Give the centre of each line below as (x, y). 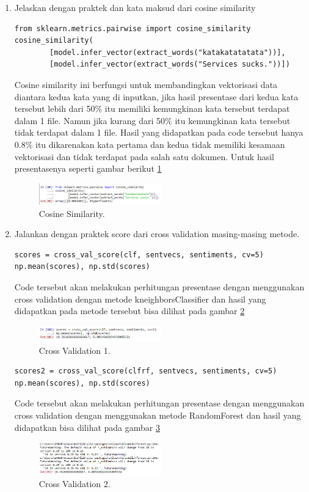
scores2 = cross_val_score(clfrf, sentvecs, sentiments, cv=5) (146, 371)
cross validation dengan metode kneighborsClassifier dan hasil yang (140, 299)
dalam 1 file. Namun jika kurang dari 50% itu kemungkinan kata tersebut (152, 120)
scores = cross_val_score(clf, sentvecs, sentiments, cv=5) (139, 255)
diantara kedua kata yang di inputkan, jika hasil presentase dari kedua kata (156, 96)
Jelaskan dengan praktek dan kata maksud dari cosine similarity (135, 7)
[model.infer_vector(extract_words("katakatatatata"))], (168, 52)
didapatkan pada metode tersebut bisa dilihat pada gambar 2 (129, 311)
